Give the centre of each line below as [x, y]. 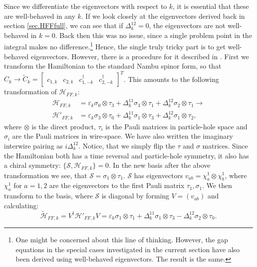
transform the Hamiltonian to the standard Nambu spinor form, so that [113, 66]
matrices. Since [225, 145]
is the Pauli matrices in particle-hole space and [176, 126]
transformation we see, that [46, 175]
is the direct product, [64, 126]
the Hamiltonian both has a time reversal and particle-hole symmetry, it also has [127, 155]
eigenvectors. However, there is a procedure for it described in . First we [140, 56]
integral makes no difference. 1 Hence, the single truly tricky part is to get [115, 46]
